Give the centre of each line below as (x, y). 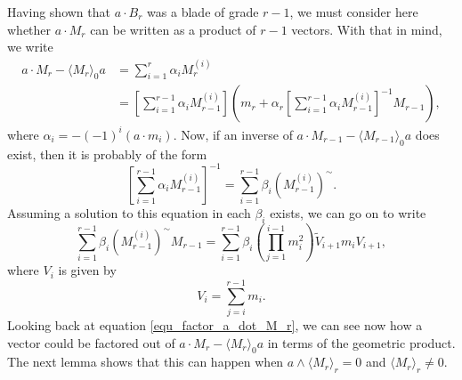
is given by (87, 270)
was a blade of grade (203, 12)
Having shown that (59, 12)
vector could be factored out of (91, 342)
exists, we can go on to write (348, 212)
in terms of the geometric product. (361, 342)
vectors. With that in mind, (367, 29)
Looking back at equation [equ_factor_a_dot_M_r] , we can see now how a (215, 325)
